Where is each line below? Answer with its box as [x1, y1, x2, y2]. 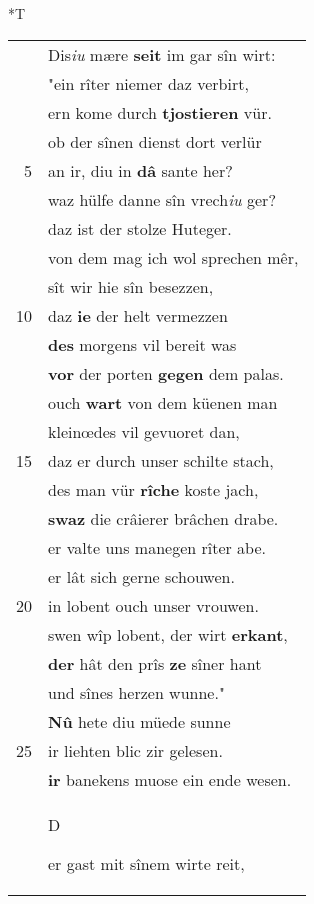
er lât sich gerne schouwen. [48, 564, 235, 588]
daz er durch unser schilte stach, [48, 448, 274, 472]
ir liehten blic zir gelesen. [48, 738, 223, 762]
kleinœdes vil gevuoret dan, [48, 419, 240, 443]
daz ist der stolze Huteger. [48, 216, 232, 240]
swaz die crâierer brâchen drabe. [48, 506, 279, 530]
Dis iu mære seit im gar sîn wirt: [48, 42, 276, 66]
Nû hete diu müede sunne [48, 709, 231, 733]
